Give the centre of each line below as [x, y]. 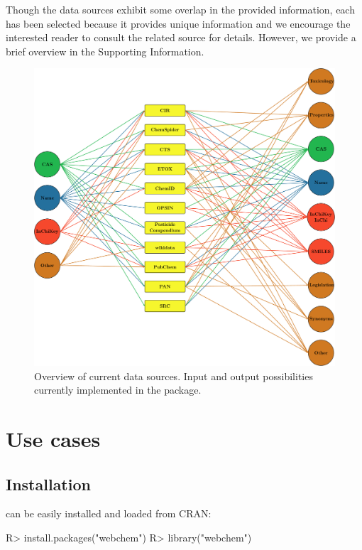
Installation [48, 484]
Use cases [53, 438]
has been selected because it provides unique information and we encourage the [178, 23]
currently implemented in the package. [118, 390]
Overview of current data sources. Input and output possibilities [174, 376]
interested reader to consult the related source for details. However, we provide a [181, 37]
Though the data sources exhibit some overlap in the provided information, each [180, 9]
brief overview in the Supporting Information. [105, 51]
